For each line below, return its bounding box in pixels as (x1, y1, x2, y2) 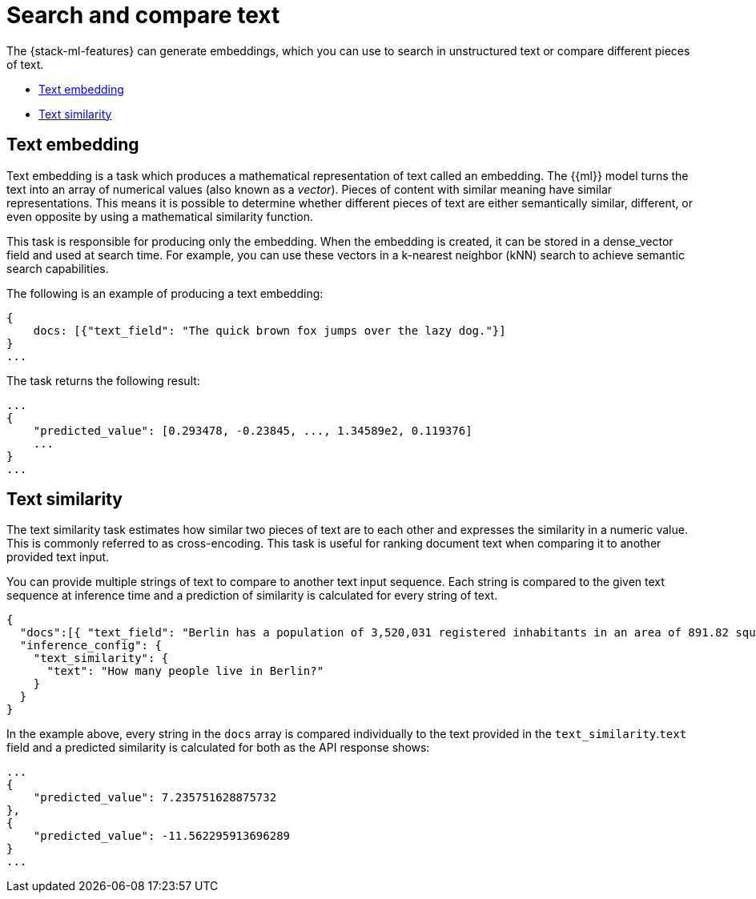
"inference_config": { (19, 639, 162, 652)
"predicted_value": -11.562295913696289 (33, 829, 291, 843)
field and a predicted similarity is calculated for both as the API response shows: (6, 740, 430, 755)
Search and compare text (6, 2, 280, 29)
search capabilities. (6, 261, 109, 275)
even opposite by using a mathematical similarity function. (6, 209, 313, 223)
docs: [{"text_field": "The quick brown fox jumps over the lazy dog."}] (33, 323, 506, 337)
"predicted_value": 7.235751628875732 (33, 791, 277, 805)
